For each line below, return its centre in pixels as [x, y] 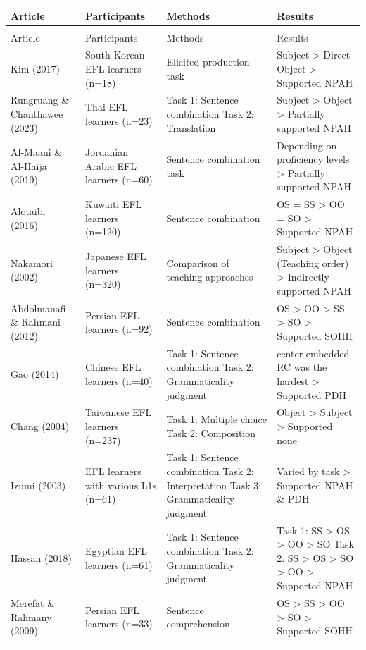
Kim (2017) [35, 69]
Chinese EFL [113, 367]
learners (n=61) [119, 564]
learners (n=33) [119, 624]
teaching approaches [210, 277]
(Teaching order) [313, 263]
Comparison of [198, 263]
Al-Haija [29, 165]
